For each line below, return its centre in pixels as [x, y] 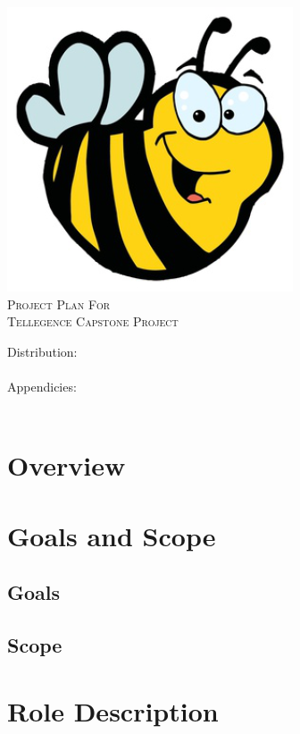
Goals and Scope [112, 535]
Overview [67, 465]
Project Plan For [59, 304]
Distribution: [42, 351]
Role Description [113, 710]
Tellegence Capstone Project [93, 321]
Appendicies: [42, 386]
